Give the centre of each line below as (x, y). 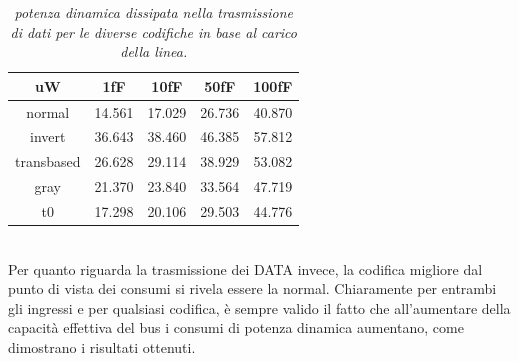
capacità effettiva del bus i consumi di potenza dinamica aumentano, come (236, 327)
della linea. (154, 51)
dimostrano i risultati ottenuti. (102, 347)
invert (48, 136)
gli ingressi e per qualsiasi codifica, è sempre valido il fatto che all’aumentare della (259, 307)
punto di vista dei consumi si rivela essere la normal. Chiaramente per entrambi (252, 288)
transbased (48, 161)
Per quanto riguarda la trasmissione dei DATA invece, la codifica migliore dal (245, 268)
